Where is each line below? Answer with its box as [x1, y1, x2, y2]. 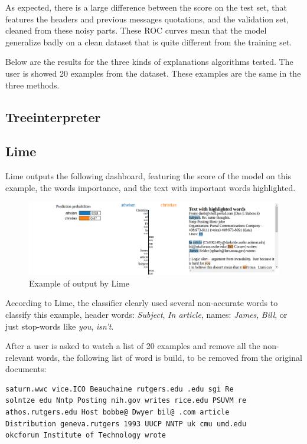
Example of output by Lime [29, 277, 129, 289]
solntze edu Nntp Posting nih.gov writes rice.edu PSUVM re [5, 396, 247, 405]
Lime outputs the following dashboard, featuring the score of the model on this [5, 170, 292, 182]
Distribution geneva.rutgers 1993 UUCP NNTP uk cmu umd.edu [5, 419, 247, 428]
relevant [5, 351, 34, 363]
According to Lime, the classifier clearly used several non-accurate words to [5, 297, 278, 309]
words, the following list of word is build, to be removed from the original [36, 351, 302, 363]
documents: [5, 363, 47, 375]
